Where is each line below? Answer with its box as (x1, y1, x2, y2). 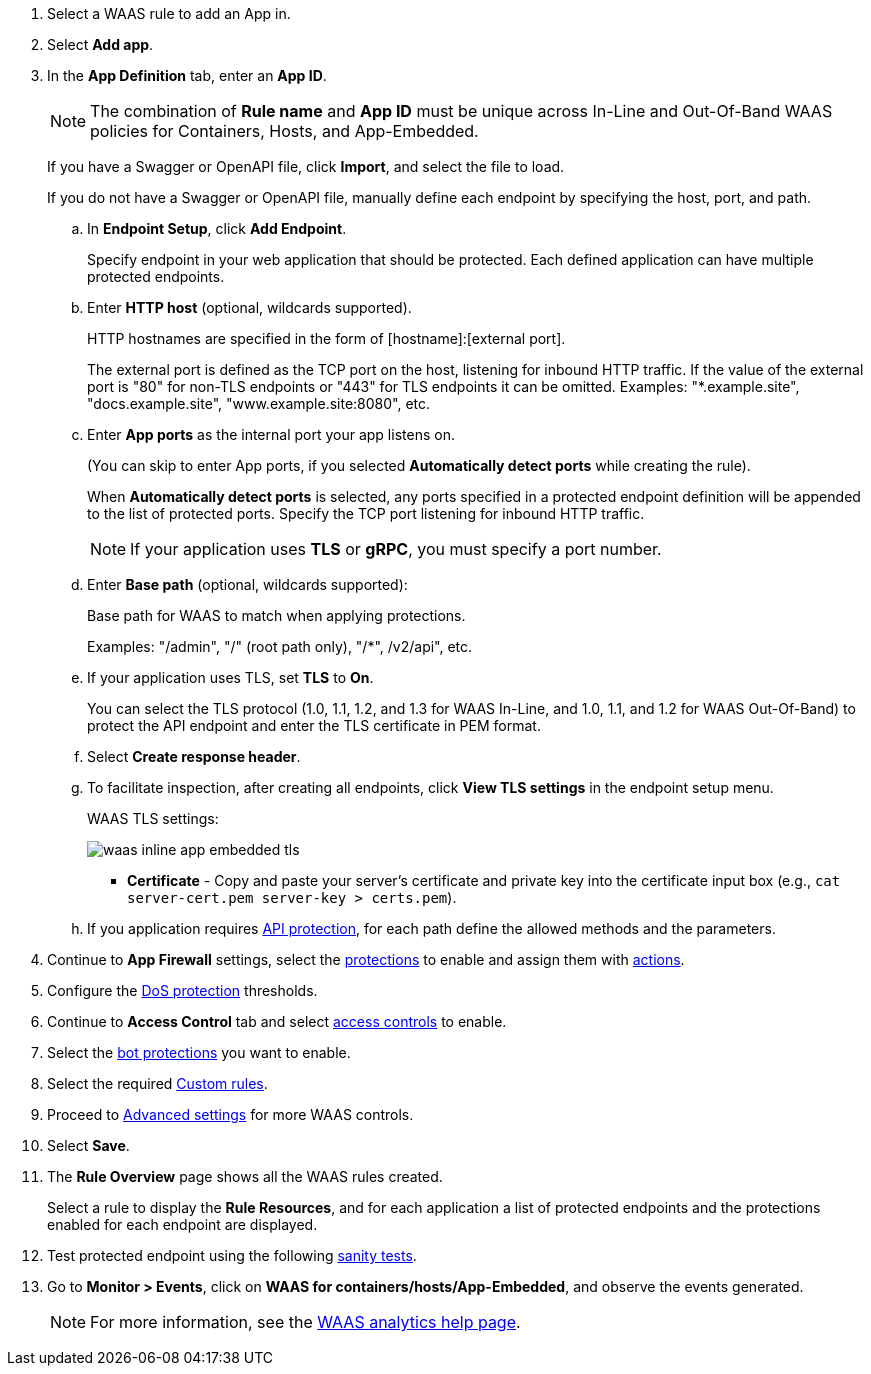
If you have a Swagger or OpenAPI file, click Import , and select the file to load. (47, 158, 565, 175)
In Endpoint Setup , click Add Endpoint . (87, 220, 347, 237)
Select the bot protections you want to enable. (47, 1044, 351, 1061)
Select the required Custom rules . (47, 1075, 268, 1092)
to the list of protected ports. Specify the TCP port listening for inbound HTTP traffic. (87, 505, 645, 522)
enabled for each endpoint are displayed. (47, 1216, 318, 1233)
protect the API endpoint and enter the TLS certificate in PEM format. (87, 717, 541, 734)
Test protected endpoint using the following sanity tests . (47, 1247, 417, 1264)
